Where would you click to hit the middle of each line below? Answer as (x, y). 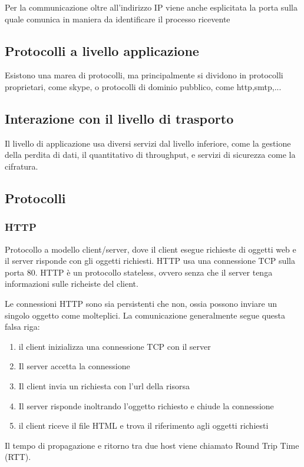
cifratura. (22, 166)
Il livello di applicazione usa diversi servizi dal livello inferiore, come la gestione (148, 143)
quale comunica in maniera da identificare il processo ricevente (118, 19)
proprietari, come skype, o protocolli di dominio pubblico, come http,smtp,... (143, 86)
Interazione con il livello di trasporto (119, 118)
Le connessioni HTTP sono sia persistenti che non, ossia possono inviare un (141, 303)
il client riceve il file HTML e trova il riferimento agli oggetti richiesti (143, 425)
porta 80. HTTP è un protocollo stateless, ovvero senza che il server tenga (139, 272)
